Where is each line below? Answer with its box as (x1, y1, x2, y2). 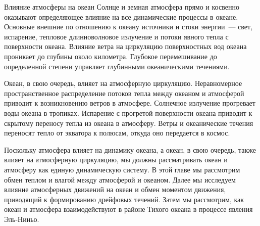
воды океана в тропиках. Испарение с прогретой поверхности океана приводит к (4, 107, 252, 118)
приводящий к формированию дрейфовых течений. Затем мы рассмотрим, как (4, 194, 244, 204)
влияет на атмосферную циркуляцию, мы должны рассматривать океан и (4, 154, 228, 165)
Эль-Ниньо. (4, 213, 39, 224)
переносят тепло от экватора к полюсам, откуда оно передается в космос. (4, 127, 230, 138)
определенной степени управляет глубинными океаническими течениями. (4, 61, 230, 71)
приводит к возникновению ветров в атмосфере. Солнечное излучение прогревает (4, 98, 255, 108)
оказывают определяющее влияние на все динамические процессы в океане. (4, 11, 238, 22)
